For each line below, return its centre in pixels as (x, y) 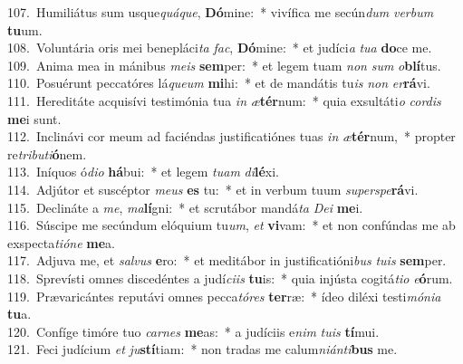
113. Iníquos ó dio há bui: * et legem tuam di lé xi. (144, 172)
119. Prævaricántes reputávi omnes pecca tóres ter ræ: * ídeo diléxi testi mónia (224, 296)
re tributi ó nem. (47, 153)
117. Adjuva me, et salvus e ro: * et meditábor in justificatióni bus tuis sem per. (227, 260)
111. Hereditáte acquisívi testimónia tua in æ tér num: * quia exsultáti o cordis (224, 100)
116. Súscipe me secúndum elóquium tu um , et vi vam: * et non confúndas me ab (231, 225)
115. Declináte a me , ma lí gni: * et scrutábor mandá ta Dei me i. (185, 207)
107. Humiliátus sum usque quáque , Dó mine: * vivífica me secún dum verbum (221, 12)
